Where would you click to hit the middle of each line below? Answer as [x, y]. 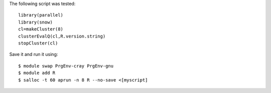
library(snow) [35, 22]
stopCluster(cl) [38, 43]
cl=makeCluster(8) [41, 29]
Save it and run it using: [34, 54]
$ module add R [37, 73]
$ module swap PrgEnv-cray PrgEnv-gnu [66, 66]
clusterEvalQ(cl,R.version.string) [62, 36]
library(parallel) [41, 15]
